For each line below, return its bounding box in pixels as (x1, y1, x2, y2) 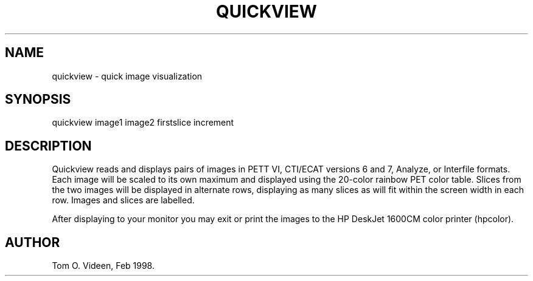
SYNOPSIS (5, 92, 71, 107)
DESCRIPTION (5, 138, 92, 154)
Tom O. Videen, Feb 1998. (52, 260, 155, 271)
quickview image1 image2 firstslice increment (52, 117, 234, 128)
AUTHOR (5, 234, 60, 250)
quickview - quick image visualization (52, 70, 203, 81)
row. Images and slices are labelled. (52, 195, 195, 206)
